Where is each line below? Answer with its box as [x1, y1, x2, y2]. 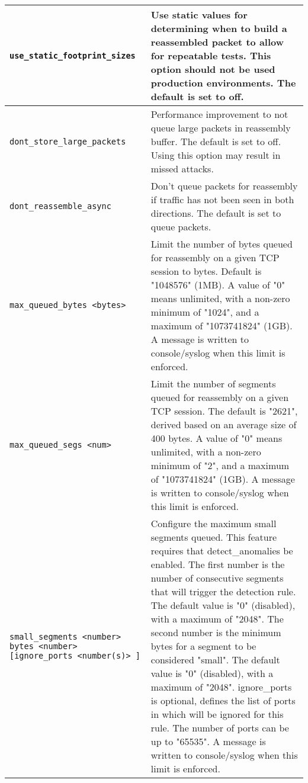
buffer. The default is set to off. [150, 134, 281, 148]
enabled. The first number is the [150, 557, 285, 571]
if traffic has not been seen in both [150, 192, 294, 206]
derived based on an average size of [150, 418, 297, 431]
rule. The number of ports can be [150, 721, 289, 734]
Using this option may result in [150, 148, 281, 162]
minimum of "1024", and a [150, 305, 259, 319]
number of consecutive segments [150, 571, 284, 585]
